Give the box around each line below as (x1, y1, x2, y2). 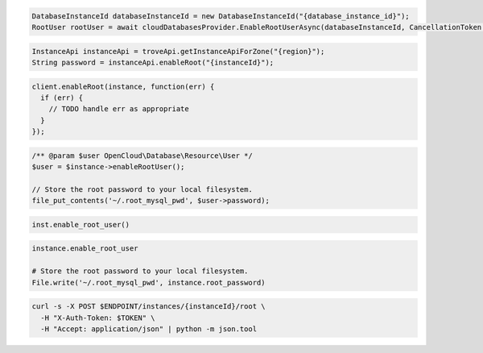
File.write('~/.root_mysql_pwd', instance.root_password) (31, 278, 266, 287)
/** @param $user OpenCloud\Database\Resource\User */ (31, 151, 253, 160)
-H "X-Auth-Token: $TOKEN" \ (40, 313, 156, 322)
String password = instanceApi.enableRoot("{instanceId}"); (31, 57, 275, 67)
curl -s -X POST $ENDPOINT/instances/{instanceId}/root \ (31, 302, 266, 311)
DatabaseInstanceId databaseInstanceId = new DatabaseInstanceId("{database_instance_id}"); (31, 11, 410, 20)
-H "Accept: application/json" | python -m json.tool (40, 324, 258, 334)
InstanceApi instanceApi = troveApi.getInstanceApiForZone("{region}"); (31, 47, 325, 56)
